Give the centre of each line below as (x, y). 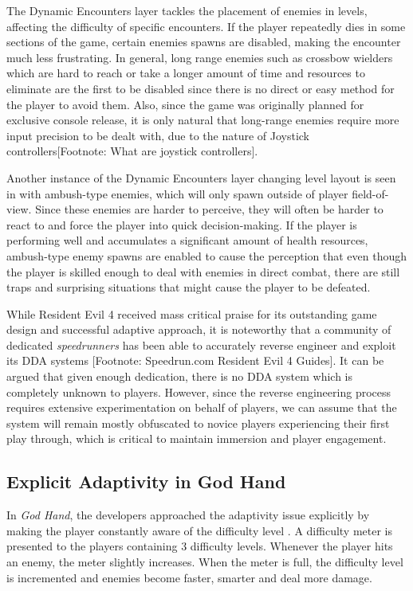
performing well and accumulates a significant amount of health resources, (187, 240)
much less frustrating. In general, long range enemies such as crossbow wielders (200, 57)
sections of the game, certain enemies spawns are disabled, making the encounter (204, 42)
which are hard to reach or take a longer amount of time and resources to (186, 73)
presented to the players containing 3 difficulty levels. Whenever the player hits (200, 546)
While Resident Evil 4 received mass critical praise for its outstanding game (192, 313)
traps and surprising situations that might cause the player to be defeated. (189, 287)
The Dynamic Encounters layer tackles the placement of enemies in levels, (187, 10)
